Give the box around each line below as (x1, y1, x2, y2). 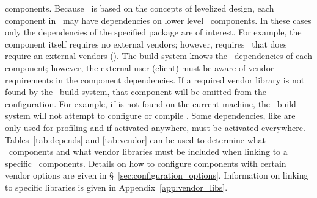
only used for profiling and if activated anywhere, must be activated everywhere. (5, 121, 305, 133)
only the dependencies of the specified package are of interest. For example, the (5, 26, 302, 38)
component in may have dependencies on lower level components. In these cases (5, 13, 312, 26)
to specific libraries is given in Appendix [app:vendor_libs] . (5, 180, 228, 193)
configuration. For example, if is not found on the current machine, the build (5, 97, 296, 110)
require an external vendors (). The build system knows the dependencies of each (5, 49, 312, 62)
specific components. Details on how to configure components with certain (5, 157, 286, 169)
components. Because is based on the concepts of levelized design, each (5, 2, 274, 14)
